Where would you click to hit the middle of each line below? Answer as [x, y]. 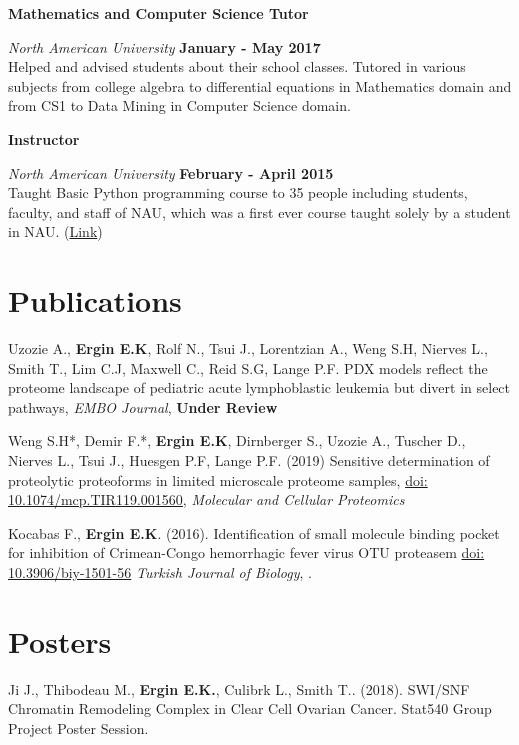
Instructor [44, 138]
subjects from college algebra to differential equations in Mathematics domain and [260, 85]
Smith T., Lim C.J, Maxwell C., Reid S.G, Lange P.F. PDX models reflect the [248, 367]
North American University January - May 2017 [164, 46]
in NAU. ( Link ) [55, 231]
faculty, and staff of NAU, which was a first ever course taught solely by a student [259, 211]
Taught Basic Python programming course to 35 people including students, [238, 192]
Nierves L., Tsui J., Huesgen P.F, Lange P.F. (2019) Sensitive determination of [249, 460]
